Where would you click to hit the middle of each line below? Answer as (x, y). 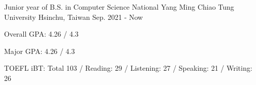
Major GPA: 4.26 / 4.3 (40, 51)
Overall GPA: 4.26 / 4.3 (41, 34)
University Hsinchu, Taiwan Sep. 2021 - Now (74, 17)
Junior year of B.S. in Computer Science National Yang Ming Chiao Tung (119, 7)
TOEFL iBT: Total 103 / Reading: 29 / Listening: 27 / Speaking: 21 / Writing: (128, 68)
